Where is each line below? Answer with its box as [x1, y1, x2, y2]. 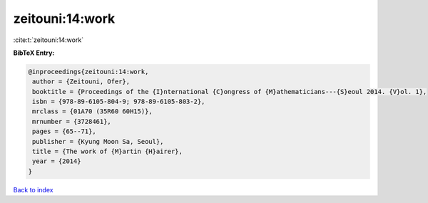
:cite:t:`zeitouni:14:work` [13, 36, 84, 44]
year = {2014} [32, 157, 81, 165]
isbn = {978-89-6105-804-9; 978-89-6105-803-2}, [32, 98, 205, 106]
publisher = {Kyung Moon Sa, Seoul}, [32, 137, 164, 145]
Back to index [13, 185, 53, 194]
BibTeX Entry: [13, 48, 55, 57]
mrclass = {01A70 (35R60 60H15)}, [32, 108, 153, 115]
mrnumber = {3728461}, [32, 118, 112, 125]
